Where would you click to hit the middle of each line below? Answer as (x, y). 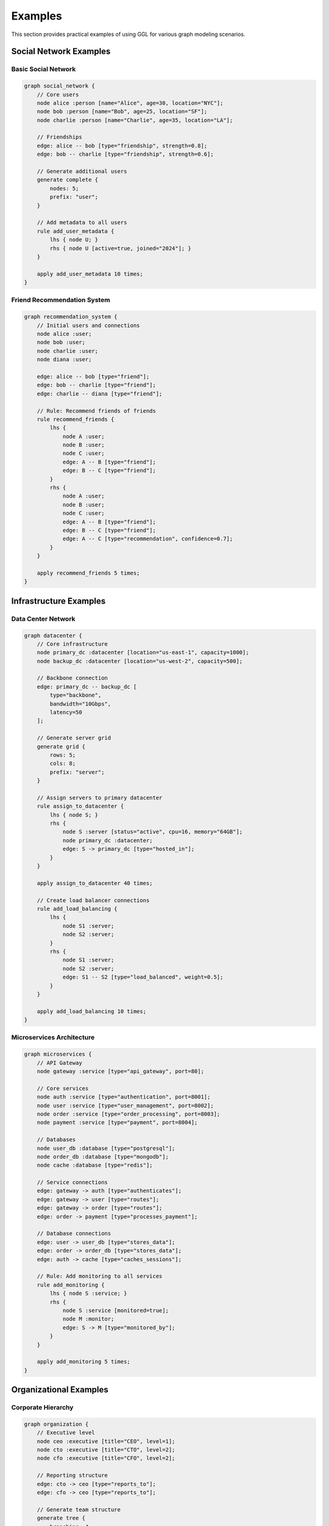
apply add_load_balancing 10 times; (91, 1011)
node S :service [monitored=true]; (115, 1310)
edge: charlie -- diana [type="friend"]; (100, 393)
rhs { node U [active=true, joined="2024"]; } (120, 248)
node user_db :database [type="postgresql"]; (106, 1148)
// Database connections (74, 1234)
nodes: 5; (64, 188)
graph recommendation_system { (71, 317)
